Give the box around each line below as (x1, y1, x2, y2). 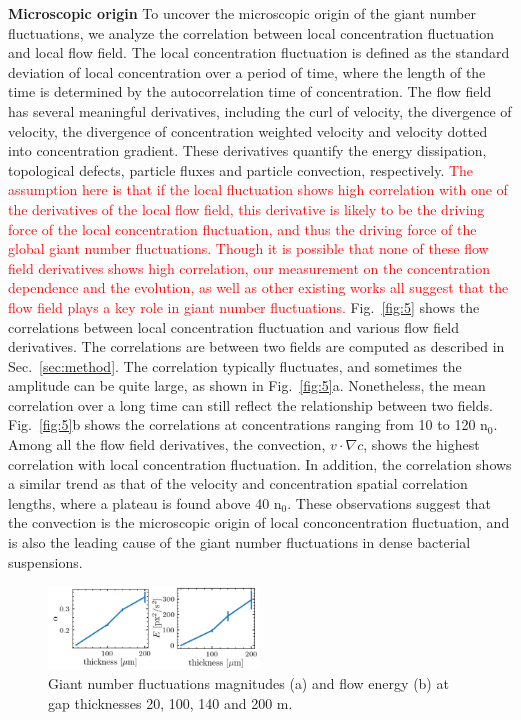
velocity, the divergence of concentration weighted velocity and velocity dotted (8, 120, 488, 141)
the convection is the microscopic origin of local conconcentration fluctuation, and (8, 512, 510, 533)
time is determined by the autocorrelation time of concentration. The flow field (8, 81, 492, 102)
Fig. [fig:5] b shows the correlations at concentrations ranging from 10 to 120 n (8, 414, 488, 435)
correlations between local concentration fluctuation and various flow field (8, 316, 460, 337)
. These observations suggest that (287, 492, 492, 513)
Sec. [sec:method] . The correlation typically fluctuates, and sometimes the (8, 355, 462, 376)
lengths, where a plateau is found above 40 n (8, 492, 282, 513)
